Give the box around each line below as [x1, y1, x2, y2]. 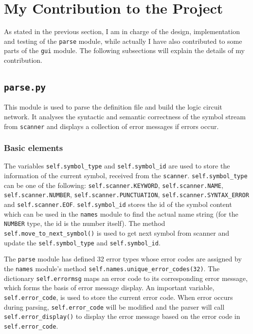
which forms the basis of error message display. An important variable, [4, 282, 215, 293]
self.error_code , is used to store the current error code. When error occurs [4, 292, 233, 302]
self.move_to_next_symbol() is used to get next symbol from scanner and [4, 228, 230, 238]
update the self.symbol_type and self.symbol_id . [4, 237, 161, 247]
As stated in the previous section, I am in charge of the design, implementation [4, 26, 240, 37]
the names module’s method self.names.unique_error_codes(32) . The [4, 263, 220, 274]
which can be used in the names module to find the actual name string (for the [4, 208, 238, 219]
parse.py [4, 82, 46, 93]
